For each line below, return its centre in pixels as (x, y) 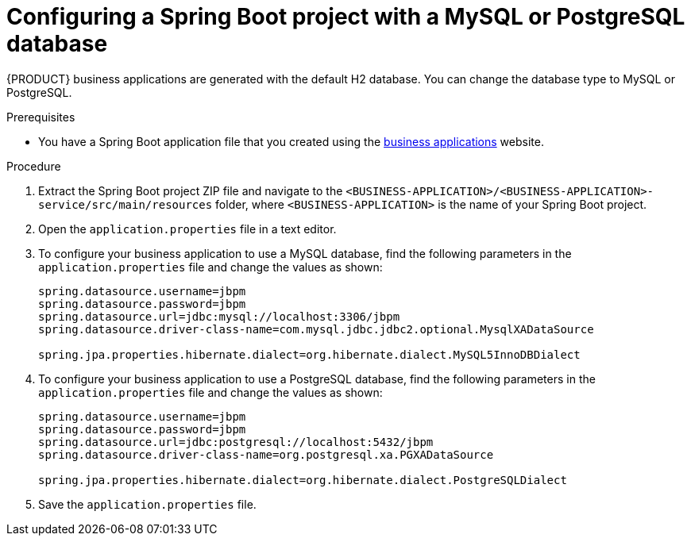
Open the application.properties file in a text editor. (187, 229)
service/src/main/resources (125, 204)
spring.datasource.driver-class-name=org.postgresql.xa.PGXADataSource (266, 454)
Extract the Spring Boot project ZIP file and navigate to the (191, 190)
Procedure (34, 166)
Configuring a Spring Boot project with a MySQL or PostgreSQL (346, 17)
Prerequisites (41, 117)
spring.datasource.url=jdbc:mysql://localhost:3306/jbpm (219, 316)
